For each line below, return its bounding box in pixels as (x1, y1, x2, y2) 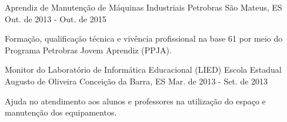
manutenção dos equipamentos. (5, 106, 117, 118)
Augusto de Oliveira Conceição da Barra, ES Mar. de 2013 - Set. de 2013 (5, 74, 268, 87)
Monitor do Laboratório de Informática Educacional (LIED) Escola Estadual (5, 63, 282, 76)
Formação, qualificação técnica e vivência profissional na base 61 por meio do (5, 32, 283, 45)
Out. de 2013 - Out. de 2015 (5, 12, 106, 25)
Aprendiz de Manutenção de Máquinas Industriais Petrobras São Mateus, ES (5, 1, 282, 13)
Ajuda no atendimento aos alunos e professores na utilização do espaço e (5, 94, 266, 107)
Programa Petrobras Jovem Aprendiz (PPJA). (5, 43, 172, 56)
